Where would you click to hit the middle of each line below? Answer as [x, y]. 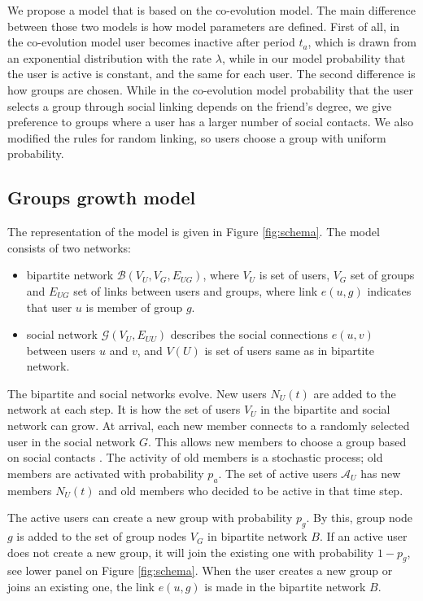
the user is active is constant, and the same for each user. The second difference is [211, 74]
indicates [389, 290]
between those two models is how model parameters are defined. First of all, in [204, 26]
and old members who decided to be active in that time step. [251, 490]
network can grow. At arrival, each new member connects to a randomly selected [209, 426]
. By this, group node [360, 518]
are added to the [355, 393]
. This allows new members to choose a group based [277, 441]
